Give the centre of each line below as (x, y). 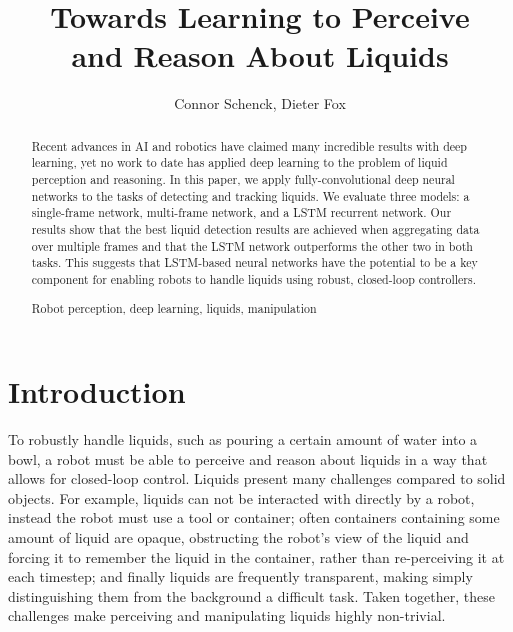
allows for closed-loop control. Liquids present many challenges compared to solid (257, 478)
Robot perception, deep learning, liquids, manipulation (174, 307)
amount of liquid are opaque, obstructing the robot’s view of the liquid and (238, 537)
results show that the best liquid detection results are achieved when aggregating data (255, 228)
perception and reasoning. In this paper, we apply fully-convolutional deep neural (243, 179)
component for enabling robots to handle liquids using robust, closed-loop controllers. (253, 278)
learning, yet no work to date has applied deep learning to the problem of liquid (239, 162)
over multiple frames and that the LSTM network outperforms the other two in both (252, 245)
